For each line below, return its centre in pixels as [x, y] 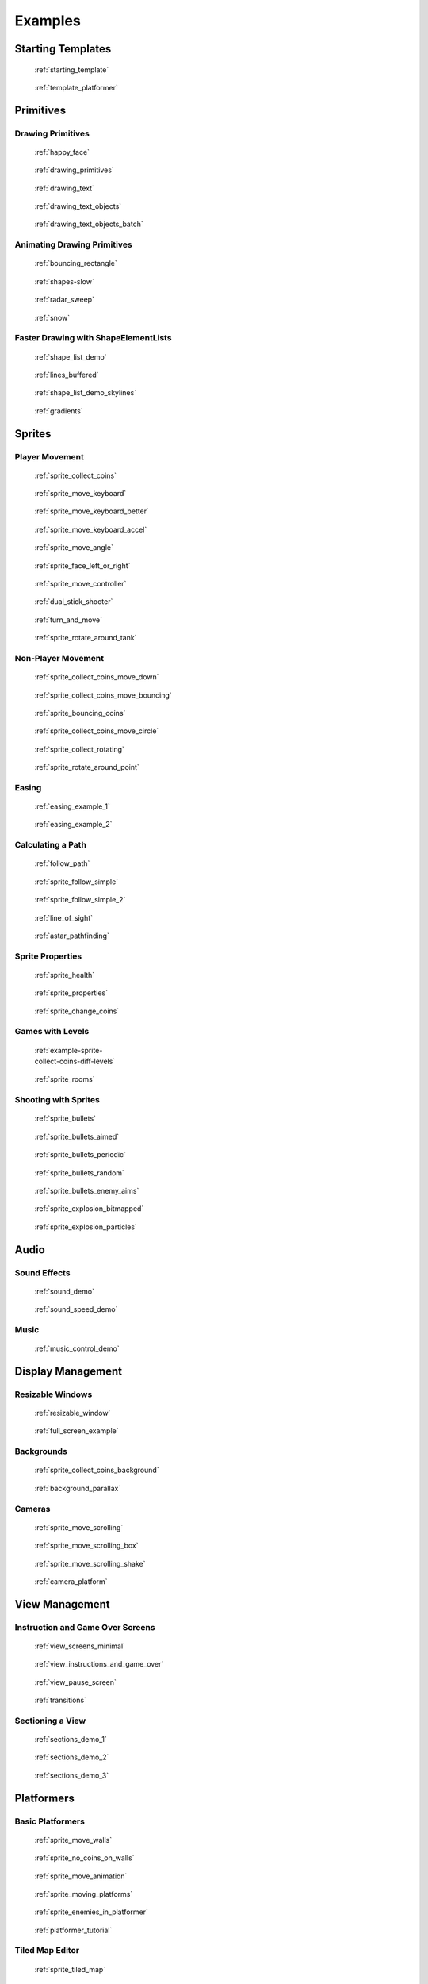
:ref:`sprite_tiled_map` [70, 1969]
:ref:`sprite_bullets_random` [79, 1173]
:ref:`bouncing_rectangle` [76, 263]
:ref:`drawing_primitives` [74, 170]
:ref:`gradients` [59, 411]
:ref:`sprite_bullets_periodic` [80, 1155]
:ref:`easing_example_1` [72, 806]
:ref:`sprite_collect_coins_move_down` [97, 677]
